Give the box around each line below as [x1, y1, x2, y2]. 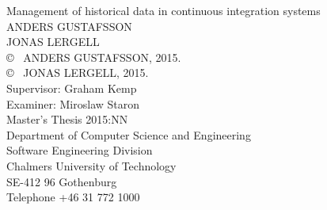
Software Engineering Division [6, 142, 153, 158]
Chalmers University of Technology [6, 157, 177, 174]
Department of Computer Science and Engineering [6, 126, 251, 143]
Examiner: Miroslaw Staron [6, 95, 140, 112]
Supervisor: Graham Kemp [6, 79, 137, 96]
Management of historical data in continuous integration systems [6, 2, 321, 18]
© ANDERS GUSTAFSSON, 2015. [6, 48, 181, 65]
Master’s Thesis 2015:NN [6, 111, 128, 128]
